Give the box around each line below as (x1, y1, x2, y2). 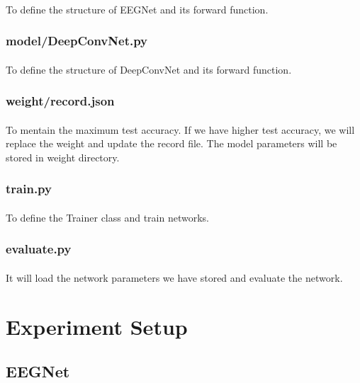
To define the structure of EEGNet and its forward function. (6, 1, 269, 16)
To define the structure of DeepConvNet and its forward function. (6, 62, 292, 76)
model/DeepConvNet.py (6, 32, 148, 50)
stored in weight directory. (6, 149, 120, 164)
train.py (6, 180, 52, 198)
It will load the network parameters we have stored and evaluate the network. (6, 270, 343, 285)
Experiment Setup (6, 311, 188, 341)
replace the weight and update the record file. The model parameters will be (6, 136, 337, 151)
